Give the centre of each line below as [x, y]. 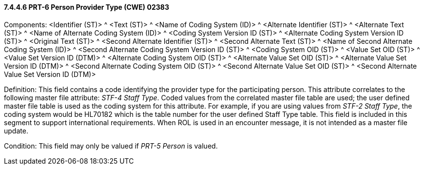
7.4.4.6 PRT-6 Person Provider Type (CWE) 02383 [87, 7]
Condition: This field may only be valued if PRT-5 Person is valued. [111, 146]
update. [16, 131]
